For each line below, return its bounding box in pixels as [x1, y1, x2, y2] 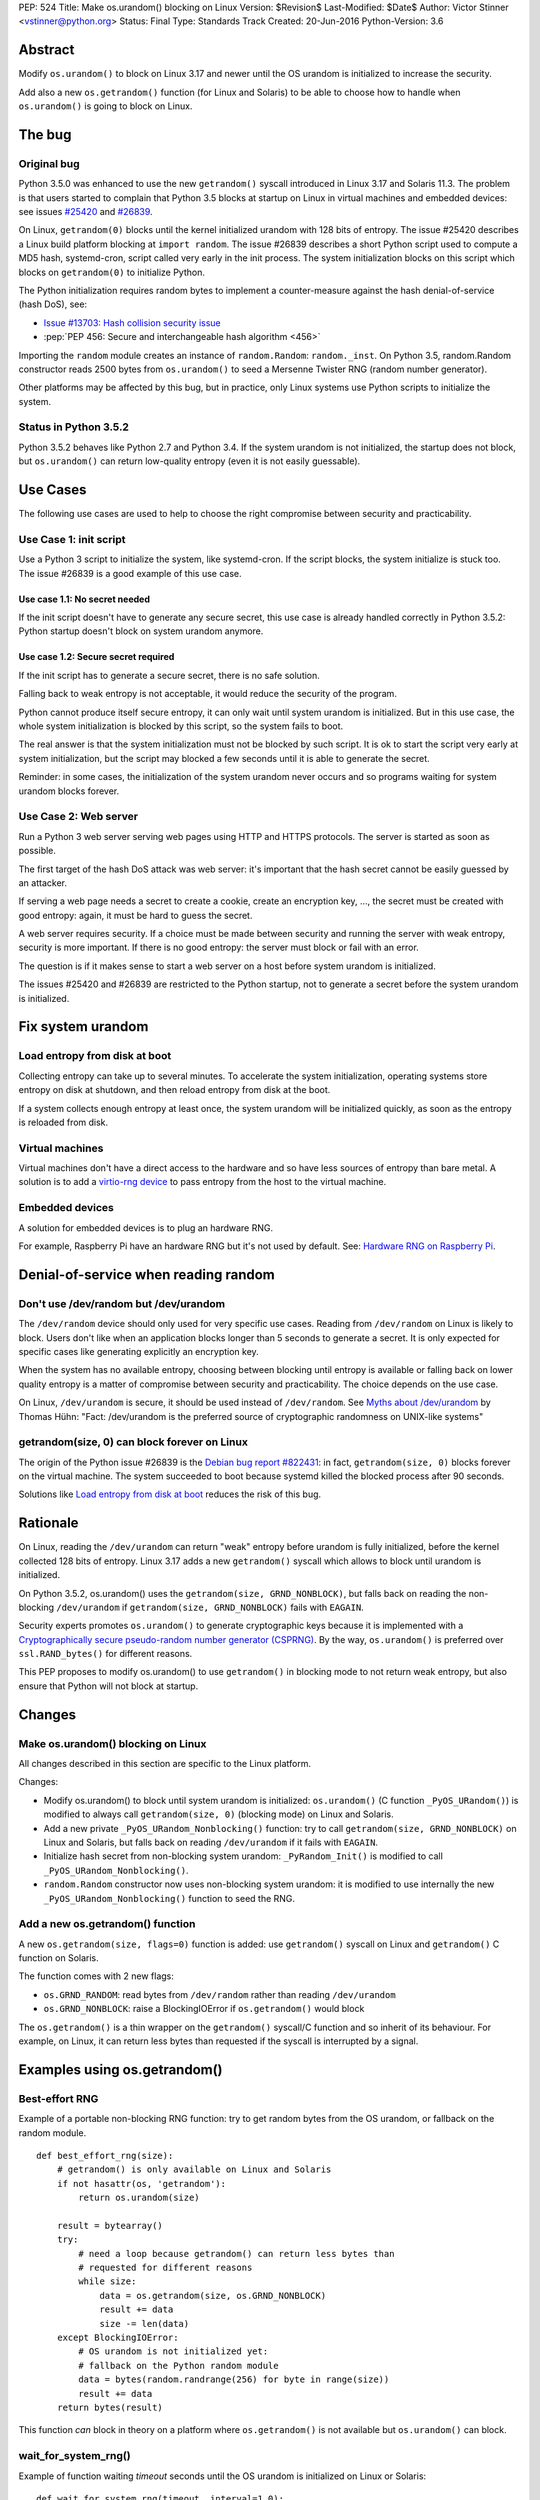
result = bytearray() [56, 2220, 164, 2231]
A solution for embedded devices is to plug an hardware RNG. [18, 1221, 274, 1234]
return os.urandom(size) [78, 2192, 200, 2204]
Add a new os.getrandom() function [18, 1917, 196, 1931]
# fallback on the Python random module [78, 2360, 279, 2371]
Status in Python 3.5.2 [18, 420, 130, 434]
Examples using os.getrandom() [18, 2061, 224, 2078]
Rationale [18, 1515, 79, 1532]
